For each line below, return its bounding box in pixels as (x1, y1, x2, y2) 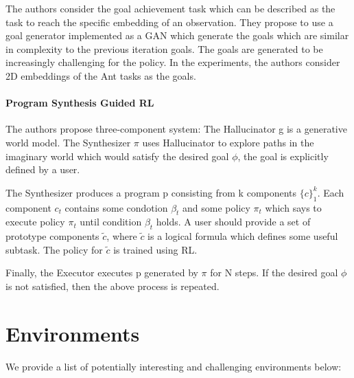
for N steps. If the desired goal (210, 265, 338, 280)
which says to (265, 200, 322, 214)
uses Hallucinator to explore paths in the (142, 135, 314, 149)
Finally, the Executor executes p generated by (5, 265, 198, 280)
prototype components (5, 229, 99, 243)
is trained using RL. (113, 242, 198, 256)
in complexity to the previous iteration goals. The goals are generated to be (5, 41, 323, 56)
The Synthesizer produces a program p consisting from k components (5, 185, 297, 199)
